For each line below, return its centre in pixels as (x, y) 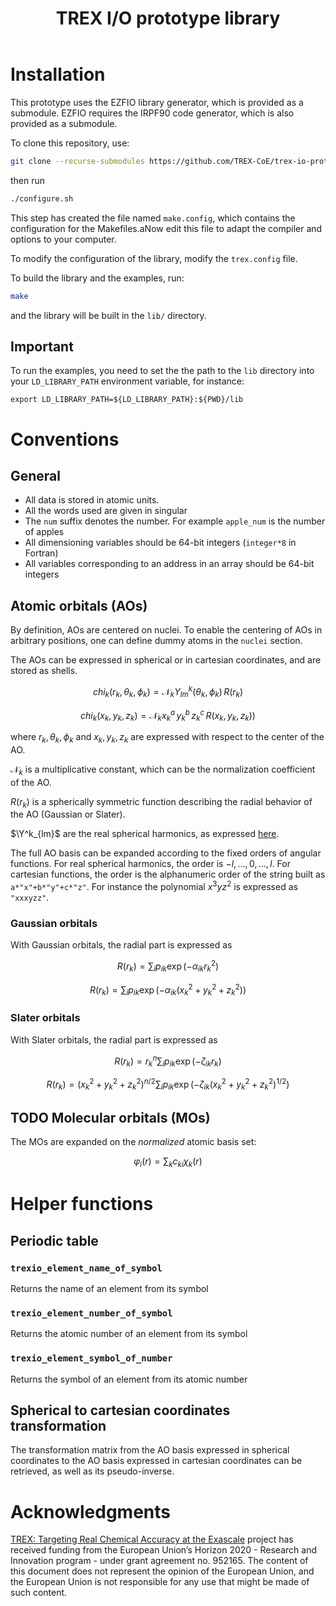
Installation (58, 74)
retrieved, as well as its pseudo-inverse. (92, 1471)
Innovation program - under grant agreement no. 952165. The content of (159, 1561)
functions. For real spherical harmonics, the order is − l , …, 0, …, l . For (150, 864)
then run (28, 180)
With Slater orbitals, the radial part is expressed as (114, 1039)
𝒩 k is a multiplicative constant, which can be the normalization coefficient (163, 770)
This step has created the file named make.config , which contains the (153, 218)
